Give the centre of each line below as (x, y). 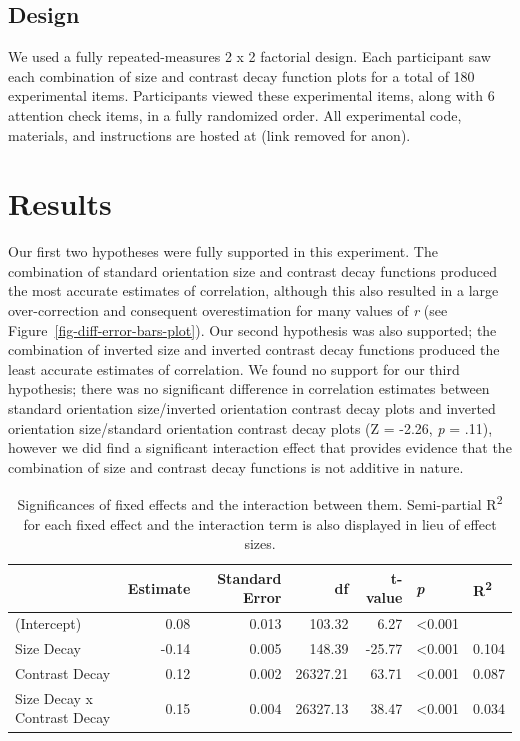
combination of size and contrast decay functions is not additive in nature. (236, 466)
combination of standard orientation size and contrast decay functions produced (252, 270)
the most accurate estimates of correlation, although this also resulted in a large (253, 290)
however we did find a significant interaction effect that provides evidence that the (260, 447)
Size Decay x (54, 697)
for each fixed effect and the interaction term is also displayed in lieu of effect (260, 523)
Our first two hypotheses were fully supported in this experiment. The (223, 251)
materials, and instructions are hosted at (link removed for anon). (209, 134)
